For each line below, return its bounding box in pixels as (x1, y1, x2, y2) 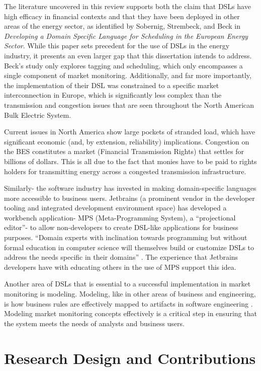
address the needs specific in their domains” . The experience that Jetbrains (4, 252, 238, 262)
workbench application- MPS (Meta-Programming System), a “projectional (4, 212, 236, 222)
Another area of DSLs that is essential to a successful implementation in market (4, 278, 251, 289)
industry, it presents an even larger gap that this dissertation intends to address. (4, 50, 252, 60)
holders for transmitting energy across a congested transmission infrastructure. (4, 166, 246, 176)
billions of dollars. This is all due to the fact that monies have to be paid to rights (4, 156, 257, 166)
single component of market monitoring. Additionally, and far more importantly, (4, 70, 251, 81)
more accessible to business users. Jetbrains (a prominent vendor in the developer (4, 192, 255, 203)
